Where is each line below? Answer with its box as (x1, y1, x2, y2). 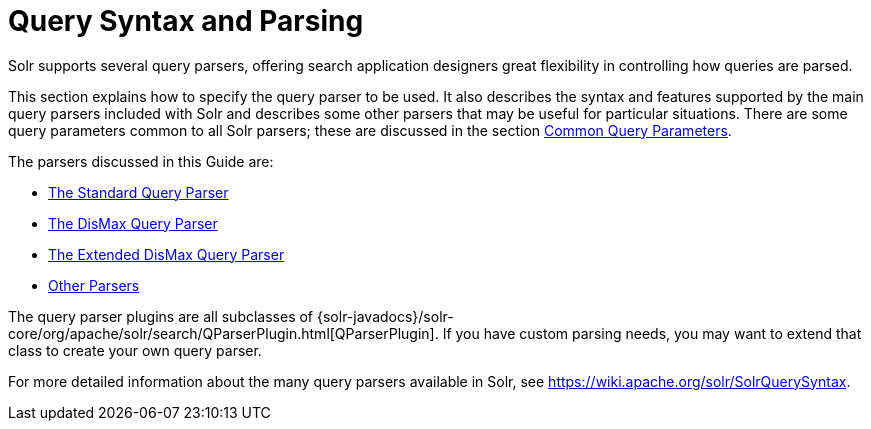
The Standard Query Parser (48, 183, 229, 201)
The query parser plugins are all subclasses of (8, 307, 314, 325)
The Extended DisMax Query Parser (48, 245, 285, 263)
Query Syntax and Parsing (8, 4, 364, 38)
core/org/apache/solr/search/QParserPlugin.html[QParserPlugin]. (8, 324, 439, 342)
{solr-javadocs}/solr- (316, 307, 454, 325)
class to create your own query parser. (8, 341, 262, 359)
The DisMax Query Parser (48, 214, 218, 232)
